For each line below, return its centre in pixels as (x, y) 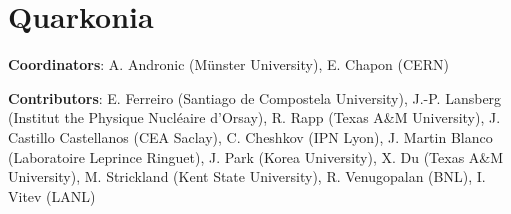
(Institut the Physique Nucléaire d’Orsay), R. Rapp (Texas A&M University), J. (254, 117)
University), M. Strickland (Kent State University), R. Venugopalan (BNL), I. (247, 176)
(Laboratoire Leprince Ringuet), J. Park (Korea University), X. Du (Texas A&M (256, 156)
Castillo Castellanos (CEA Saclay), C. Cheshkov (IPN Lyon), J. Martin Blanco (250, 136)
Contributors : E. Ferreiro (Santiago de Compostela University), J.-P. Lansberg (255, 97)
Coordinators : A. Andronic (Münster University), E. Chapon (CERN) (228, 64)
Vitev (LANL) (52, 195)
